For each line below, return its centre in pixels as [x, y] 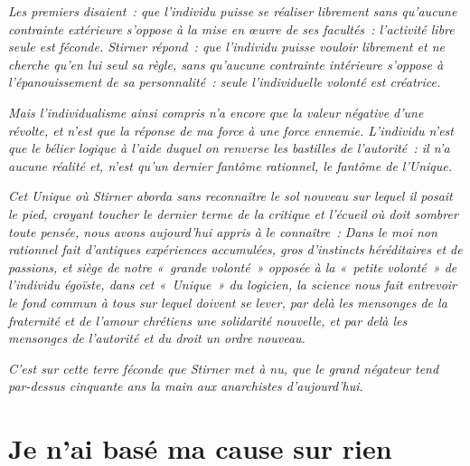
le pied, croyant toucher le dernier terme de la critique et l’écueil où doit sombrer [233, 213]
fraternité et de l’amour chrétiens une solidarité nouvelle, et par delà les [208, 320]
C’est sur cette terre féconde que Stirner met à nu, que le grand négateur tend [224, 368]
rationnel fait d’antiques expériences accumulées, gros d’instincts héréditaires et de [235, 249]
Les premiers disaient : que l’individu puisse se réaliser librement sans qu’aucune [233, 11]
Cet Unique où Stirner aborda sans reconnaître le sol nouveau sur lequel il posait [230, 196]
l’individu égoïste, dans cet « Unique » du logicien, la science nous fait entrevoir [233, 285]
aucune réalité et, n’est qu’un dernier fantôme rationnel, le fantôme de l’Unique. [230, 165]
